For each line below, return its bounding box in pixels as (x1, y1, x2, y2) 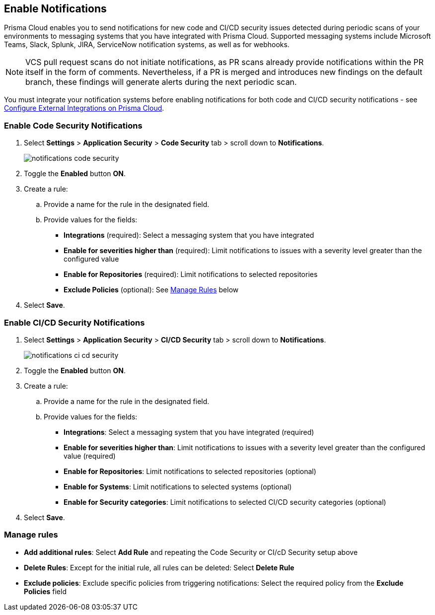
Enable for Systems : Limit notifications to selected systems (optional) (64, 482, 292, 491)
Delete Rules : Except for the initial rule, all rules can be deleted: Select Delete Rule (24, 563, 294, 572)
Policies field (24, 587, 67, 596)
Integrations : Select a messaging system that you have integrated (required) (64, 427, 314, 436)
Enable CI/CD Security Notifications (4, 317, 145, 328)
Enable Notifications (4, 2, 107, 15)
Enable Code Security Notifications (4, 120, 143, 131)
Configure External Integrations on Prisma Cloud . (4, 104, 164, 113)
